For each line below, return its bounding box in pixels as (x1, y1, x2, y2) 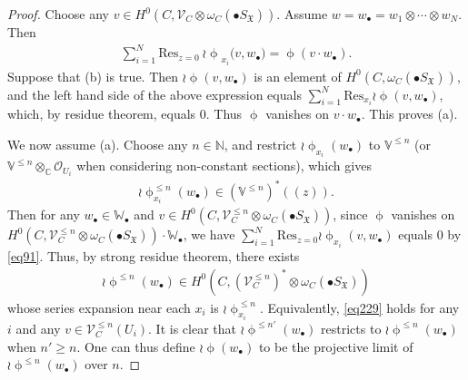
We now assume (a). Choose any (7, 134, 188, 153)
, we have (183, 225, 235, 244)
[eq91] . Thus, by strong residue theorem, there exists (7, 246, 300, 265)
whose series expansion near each (7, 297, 191, 317)
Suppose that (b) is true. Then (7, 66, 179, 85)
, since (333, 205, 368, 224)
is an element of (254, 66, 342, 85)
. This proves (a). (361, 104, 458, 123)
